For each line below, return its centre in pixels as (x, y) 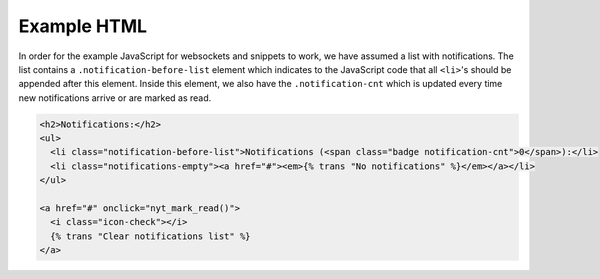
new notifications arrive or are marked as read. (115, 97)
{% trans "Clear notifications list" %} (150, 236)
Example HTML (83, 26)
